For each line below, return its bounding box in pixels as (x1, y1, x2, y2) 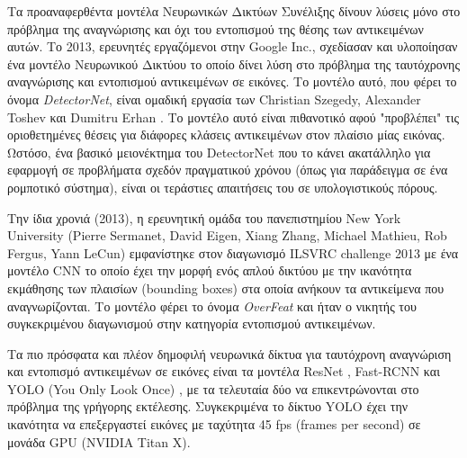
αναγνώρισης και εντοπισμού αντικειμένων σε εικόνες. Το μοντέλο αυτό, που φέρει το (7, 72, 457, 91)
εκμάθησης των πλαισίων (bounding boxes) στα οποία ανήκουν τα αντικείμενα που (7, 278, 445, 297)
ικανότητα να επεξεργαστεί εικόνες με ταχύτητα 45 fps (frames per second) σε (7, 415, 421, 434)
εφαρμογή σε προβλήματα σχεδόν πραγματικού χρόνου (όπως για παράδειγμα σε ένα (7, 160, 448, 179)
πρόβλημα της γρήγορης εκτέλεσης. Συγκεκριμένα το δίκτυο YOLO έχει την (7, 397, 409, 416)
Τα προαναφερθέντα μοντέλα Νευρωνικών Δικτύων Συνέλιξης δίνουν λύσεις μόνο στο (7, 2, 461, 20)
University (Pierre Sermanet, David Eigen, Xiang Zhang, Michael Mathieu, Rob (7, 226, 447, 245)
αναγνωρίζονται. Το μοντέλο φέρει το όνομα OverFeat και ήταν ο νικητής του (7, 296, 417, 315)
